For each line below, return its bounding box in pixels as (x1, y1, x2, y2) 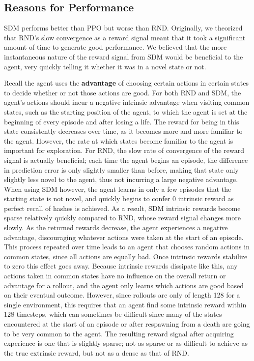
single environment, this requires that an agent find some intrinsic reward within (4, 299, 247, 309)
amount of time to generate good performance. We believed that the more (4, 42, 227, 52)
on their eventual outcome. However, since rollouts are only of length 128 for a (4, 290, 240, 300)
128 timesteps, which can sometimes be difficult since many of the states (4, 309, 222, 319)
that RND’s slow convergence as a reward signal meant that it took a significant (4, 32, 246, 42)
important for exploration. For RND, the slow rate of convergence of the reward (4, 145, 245, 155)
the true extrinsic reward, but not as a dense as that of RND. (4, 347, 189, 358)
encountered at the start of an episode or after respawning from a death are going (4, 319, 250, 329)
